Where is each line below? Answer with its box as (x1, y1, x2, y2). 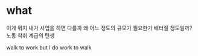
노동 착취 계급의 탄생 (6, 31, 55, 39)
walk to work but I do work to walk (6, 43, 92, 51)
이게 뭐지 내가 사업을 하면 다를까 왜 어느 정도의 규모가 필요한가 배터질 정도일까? (6, 24, 193, 31)
